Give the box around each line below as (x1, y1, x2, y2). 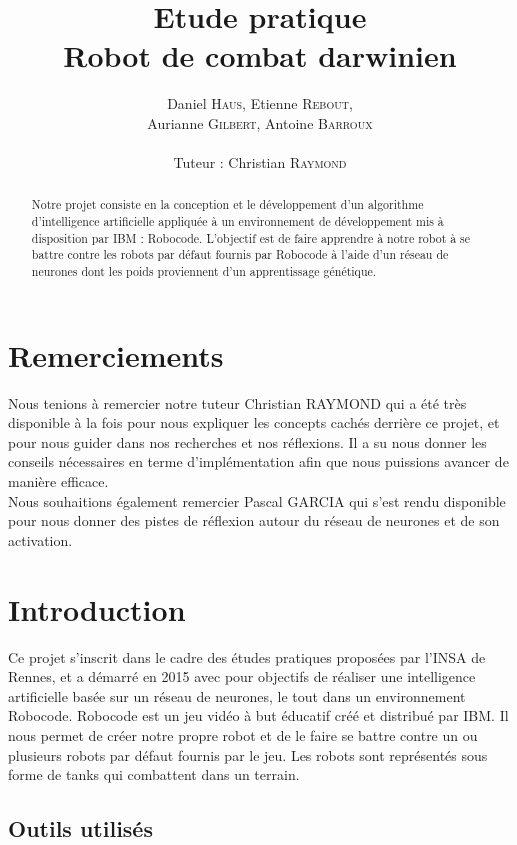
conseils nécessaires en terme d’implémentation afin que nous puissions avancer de (8, 451, 509, 472)
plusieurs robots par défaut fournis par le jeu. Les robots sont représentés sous (8, 744, 488, 765)
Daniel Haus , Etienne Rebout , (167, 93, 353, 114)
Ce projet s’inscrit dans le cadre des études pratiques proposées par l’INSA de (8, 646, 486, 667)
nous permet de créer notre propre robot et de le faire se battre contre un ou (8, 724, 478, 745)
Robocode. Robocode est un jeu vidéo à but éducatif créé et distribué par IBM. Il (8, 705, 509, 726)
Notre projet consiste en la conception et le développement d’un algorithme (31, 196, 424, 213)
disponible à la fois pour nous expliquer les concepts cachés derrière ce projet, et (8, 412, 500, 433)
